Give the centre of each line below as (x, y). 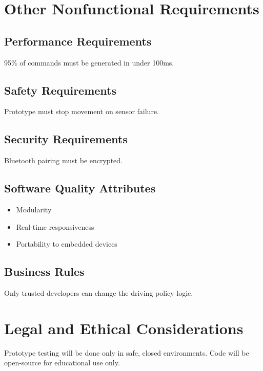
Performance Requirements (78, 41)
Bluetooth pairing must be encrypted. (63, 160)
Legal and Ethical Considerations (124, 328)
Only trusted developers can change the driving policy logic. (99, 292)
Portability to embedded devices (67, 244)
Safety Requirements (60, 90)
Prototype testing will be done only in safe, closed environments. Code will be (127, 352)
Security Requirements (66, 139)
